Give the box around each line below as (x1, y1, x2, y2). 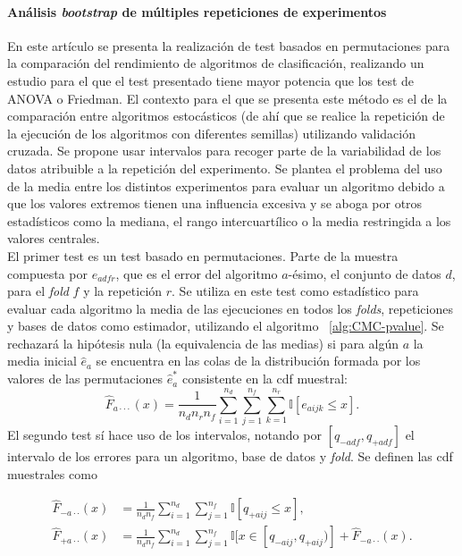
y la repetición (83, 282, 163, 300)
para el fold (7, 282, 69, 300)
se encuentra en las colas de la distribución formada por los (96, 351, 421, 370)
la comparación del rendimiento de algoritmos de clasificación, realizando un (7, 54, 424, 72)
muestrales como (7, 464, 97, 483)
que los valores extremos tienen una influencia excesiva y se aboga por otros (7, 194, 423, 213)
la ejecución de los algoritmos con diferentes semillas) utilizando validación (7, 123, 416, 142)
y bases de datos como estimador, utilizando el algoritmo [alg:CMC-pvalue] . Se (7, 316, 444, 335)
